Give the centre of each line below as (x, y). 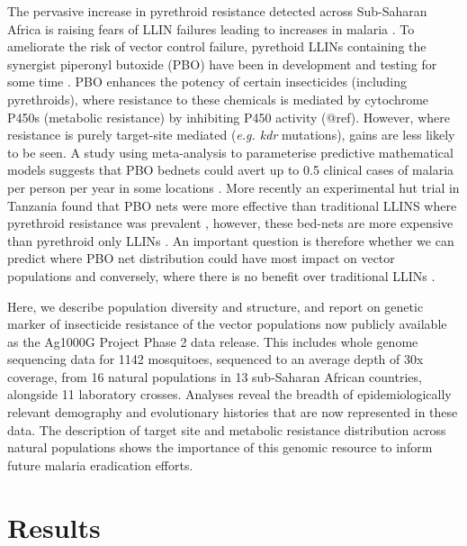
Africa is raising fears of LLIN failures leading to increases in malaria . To (211, 28)
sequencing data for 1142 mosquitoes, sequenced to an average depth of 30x (216, 359)
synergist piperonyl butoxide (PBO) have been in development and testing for (222, 64)
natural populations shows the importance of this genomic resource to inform (220, 447)
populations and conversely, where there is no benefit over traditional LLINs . (221, 275)
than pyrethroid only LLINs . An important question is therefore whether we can (231, 240)
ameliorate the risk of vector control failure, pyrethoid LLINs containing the (217, 46)
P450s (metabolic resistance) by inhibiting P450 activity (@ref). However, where (229, 117)
